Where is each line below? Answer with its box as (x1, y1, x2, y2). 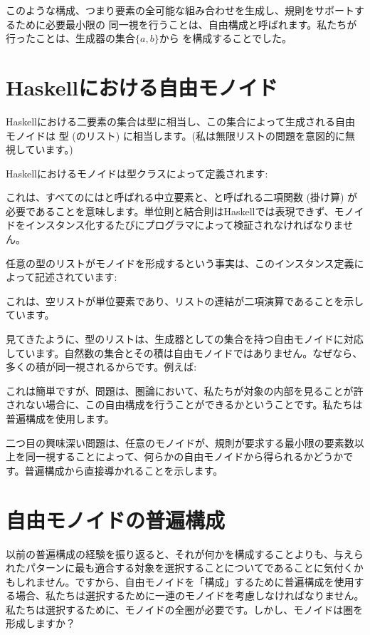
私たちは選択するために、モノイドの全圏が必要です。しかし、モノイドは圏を (6, 602, 364, 616)
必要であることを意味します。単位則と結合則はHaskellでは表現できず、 (6, 203, 334, 218)
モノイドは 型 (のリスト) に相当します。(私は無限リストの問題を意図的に (6, 128, 345, 143)
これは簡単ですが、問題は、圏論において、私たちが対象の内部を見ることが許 (6, 383, 364, 398)
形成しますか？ (6, 616, 75, 631)
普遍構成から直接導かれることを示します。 (24, 463, 223, 477)
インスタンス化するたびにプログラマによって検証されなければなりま (25, 217, 343, 232)
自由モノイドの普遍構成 (6, 505, 226, 534)
